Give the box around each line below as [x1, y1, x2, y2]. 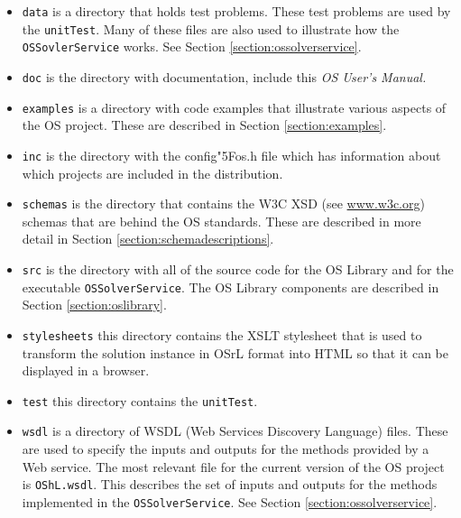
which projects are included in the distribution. [22, 163, 283, 182]
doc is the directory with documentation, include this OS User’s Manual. [22, 67, 427, 86]
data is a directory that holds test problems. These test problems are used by [22, 2, 451, 20]
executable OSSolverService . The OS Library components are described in [22, 277, 439, 296]
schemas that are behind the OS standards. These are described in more [22, 211, 421, 230]
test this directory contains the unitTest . [22, 391, 258, 410]
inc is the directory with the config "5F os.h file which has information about [22, 145, 441, 164]
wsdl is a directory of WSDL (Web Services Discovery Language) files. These [22, 421, 448, 440]
